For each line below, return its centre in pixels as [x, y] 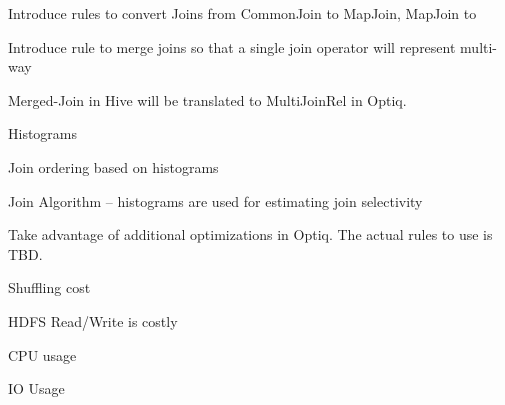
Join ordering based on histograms [113, 166]
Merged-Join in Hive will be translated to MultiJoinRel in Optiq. [207, 99]
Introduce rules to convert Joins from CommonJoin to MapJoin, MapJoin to [242, 13]
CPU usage [42, 354]
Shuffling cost [49, 287]
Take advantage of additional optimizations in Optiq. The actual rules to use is [250, 234]
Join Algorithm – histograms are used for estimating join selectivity [215, 200]
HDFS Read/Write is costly [93, 320]
